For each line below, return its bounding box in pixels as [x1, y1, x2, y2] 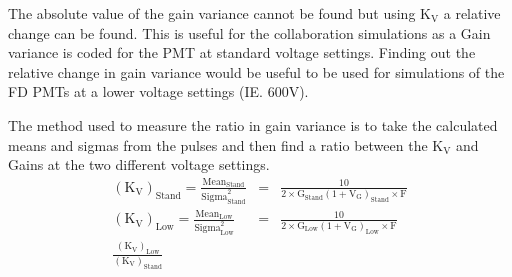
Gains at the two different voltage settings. [8, 154, 270, 175]
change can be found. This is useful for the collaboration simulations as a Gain [8, 22, 491, 43]
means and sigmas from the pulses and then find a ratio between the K [8, 134, 444, 155]
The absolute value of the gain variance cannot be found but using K [8, 3, 431, 23]
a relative [443, 3, 501, 23]
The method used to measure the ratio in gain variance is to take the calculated [8, 114, 498, 135]
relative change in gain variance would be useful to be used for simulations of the [8, 61, 505, 82]
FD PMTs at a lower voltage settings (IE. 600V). [8, 81, 309, 102]
